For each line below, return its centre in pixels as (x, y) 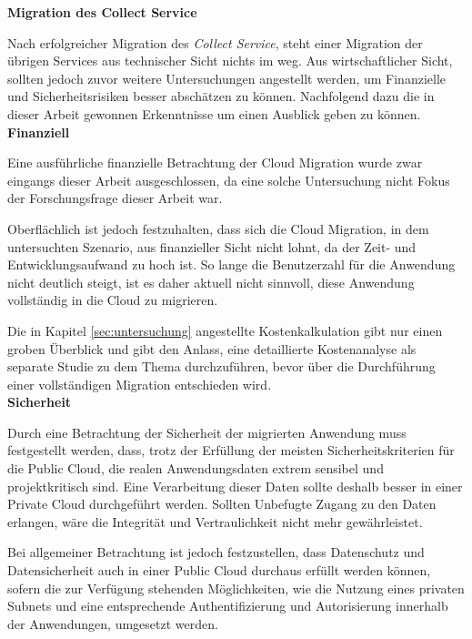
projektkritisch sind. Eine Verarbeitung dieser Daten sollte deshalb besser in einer (235, 486)
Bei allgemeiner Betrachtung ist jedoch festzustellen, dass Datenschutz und (216, 552)
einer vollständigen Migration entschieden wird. (140, 384)
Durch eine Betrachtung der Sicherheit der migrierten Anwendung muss (207, 432)
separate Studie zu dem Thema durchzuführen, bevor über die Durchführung (221, 366)
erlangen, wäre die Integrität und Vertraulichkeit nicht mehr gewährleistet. (215, 521)
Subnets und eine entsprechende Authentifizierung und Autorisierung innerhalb (228, 606)
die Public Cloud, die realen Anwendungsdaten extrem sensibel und (196, 468)
